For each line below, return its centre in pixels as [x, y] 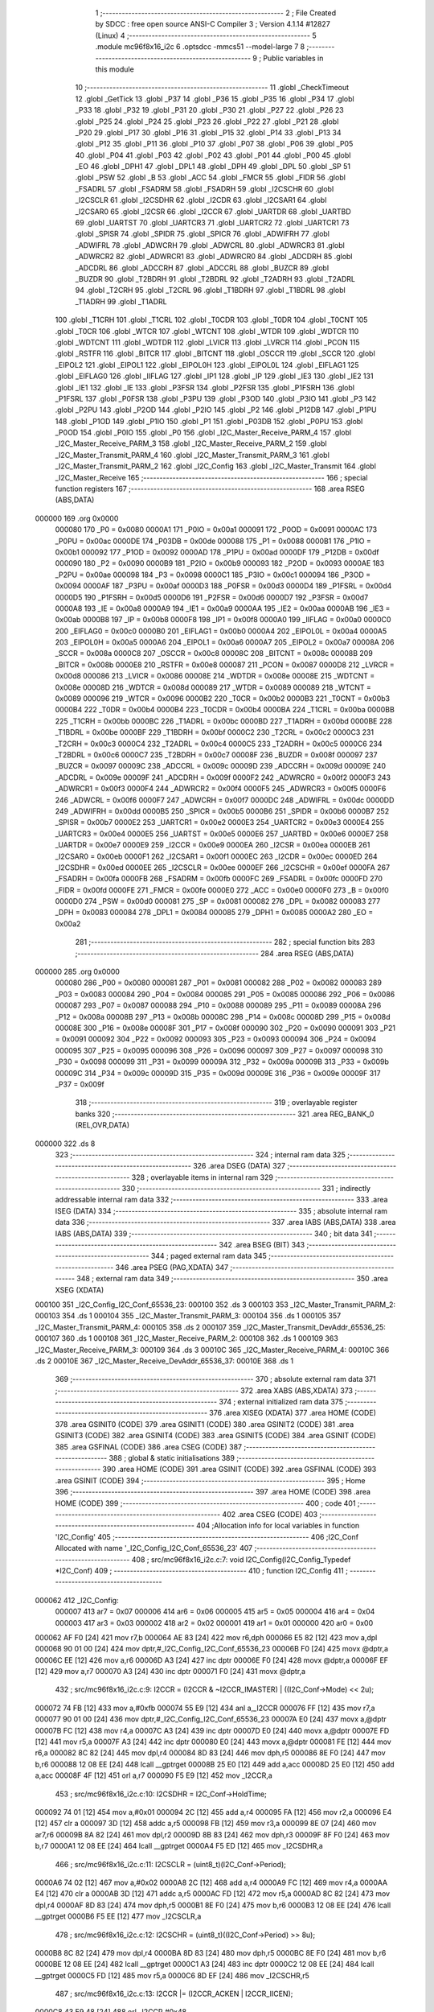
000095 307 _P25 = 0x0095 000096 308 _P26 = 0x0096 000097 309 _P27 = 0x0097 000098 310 [219, 1050]
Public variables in [293, 58]
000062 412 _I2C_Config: [77, 1600]
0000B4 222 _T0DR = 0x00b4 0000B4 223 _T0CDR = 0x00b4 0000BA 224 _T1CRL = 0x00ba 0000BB [225, 710]
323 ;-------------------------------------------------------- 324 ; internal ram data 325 [200, 1154]
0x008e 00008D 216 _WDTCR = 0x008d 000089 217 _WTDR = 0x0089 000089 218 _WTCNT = [213, 687]
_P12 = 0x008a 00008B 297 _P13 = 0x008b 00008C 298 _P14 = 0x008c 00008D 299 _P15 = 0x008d [223, 1016]
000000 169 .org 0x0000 [77, 518]
